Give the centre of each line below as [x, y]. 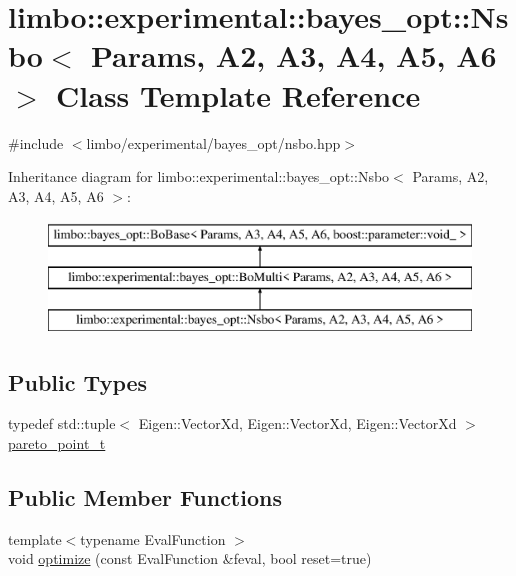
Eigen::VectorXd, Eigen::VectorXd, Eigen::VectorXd [297, 423]
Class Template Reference [238, 94]
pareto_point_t [57, 443]
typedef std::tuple [62, 423]
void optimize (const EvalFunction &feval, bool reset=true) [190, 558]
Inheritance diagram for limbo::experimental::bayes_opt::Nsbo [199, 176]
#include [36, 142]
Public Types [78, 381]
